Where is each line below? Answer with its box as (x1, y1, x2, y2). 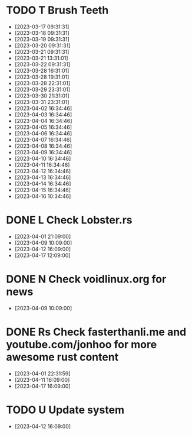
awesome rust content (6, 350, 119, 363)
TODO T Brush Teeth (6, 4, 109, 17)
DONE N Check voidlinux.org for (6, 272, 167, 286)
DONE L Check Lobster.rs (6, 213, 133, 227)
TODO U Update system (6, 403, 125, 417)
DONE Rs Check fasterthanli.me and (6, 326, 187, 339)
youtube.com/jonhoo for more (6, 338, 157, 351)
